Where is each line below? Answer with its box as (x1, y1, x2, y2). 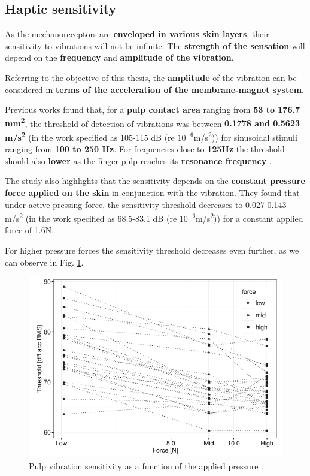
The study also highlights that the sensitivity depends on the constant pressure (5, 174, 305, 187)
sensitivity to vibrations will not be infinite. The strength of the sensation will (5, 39, 305, 52)
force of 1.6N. (5, 224, 54, 236)
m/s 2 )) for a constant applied (196, 210, 303, 224)
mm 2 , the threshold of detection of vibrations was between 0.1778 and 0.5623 (5, 115, 300, 129)
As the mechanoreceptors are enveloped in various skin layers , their (5, 28, 269, 40)
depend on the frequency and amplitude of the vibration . (5, 51, 234, 64)
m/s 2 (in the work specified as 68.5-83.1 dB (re (5, 210, 177, 224)
